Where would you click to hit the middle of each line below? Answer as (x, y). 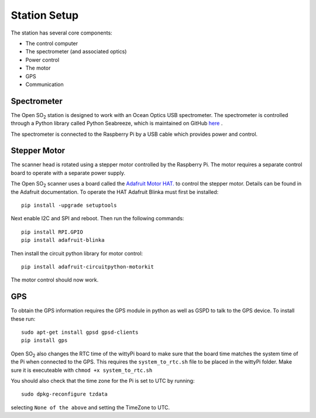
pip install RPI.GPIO (52, 232)
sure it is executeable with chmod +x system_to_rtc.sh (82, 370)
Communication (44, 84)
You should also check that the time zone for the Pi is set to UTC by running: (103, 381)
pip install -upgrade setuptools (69, 205)
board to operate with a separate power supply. (68, 173)
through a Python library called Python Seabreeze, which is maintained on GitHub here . (117, 124)
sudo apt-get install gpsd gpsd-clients (80, 333)
